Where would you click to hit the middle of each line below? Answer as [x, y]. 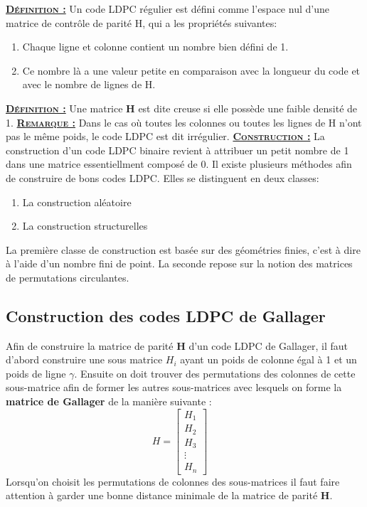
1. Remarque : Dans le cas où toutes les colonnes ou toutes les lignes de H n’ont [184, 122]
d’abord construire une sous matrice [84, 359]
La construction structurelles [85, 226]
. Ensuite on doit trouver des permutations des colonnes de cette [215, 373]
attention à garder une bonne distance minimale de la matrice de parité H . [169, 495]
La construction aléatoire [77, 202]
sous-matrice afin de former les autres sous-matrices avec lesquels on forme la [174, 387]
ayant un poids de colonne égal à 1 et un [268, 359]
